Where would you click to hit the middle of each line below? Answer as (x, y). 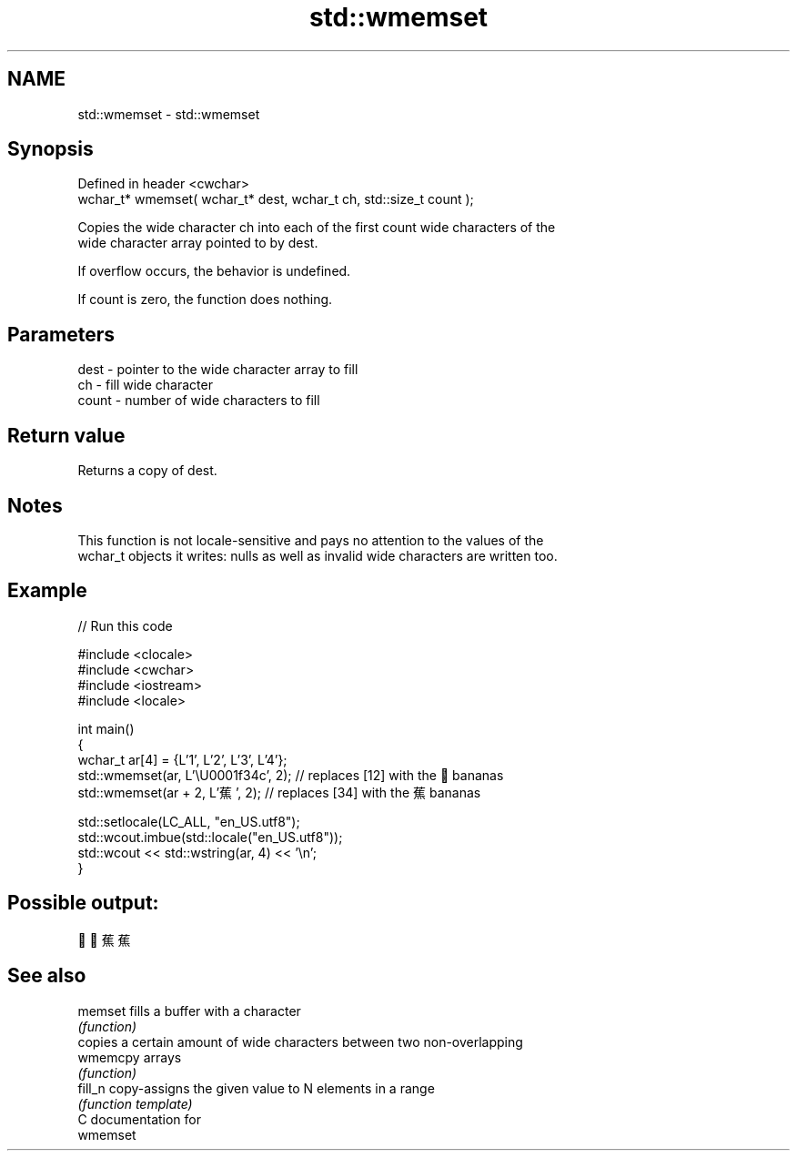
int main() (106, 728)
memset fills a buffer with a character (189, 1011)
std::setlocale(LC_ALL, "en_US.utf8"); (189, 821)
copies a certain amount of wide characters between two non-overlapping (300, 1041)
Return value (66, 435)
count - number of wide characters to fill (199, 401)
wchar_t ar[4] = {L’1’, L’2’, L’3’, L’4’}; (182, 759)
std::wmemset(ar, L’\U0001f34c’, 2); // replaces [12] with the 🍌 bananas (291, 775)
